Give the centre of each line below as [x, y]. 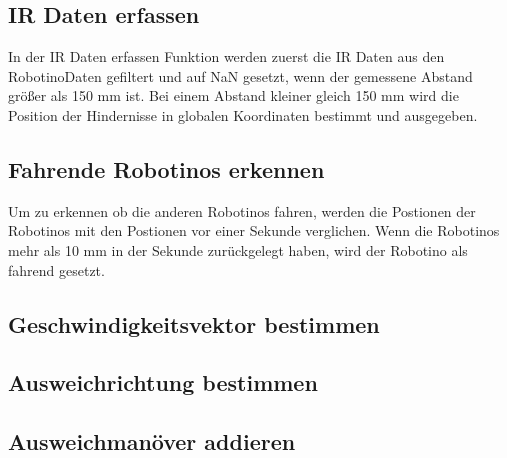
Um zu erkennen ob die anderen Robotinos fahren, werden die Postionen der [242, 210]
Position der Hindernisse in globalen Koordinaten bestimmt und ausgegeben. [243, 114]
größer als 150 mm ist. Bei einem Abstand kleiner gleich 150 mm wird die [233, 95]
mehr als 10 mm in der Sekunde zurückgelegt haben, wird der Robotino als [238, 249]
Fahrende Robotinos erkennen [166, 168]
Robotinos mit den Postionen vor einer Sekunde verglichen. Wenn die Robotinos [254, 230]
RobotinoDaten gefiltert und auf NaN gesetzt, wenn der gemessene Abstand [240, 75]
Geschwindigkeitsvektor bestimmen [194, 323]
